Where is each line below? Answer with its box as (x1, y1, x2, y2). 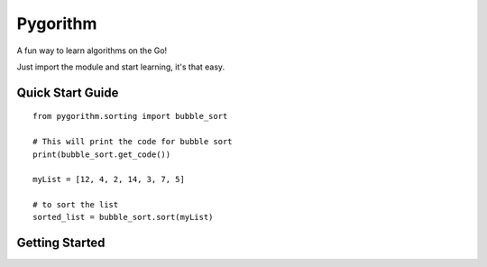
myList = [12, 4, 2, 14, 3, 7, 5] (32, 174, 185, 185)
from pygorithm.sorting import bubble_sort (32, 111, 228, 122)
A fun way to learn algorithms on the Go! (16, 45, 168, 56)
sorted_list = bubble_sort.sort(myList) (32, 212, 214, 223)
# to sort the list (32, 199, 119, 210)
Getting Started (16, 235, 106, 251)
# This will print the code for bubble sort (32, 136, 234, 147)
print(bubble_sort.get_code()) (32, 149, 171, 160)
